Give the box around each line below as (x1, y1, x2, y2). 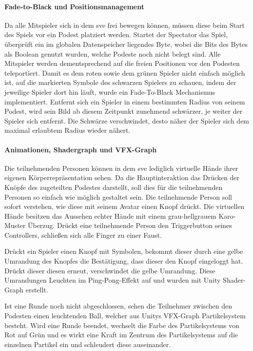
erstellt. (25, 284, 48, 294)
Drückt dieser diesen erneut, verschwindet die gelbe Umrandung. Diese (4, 265, 215, 275)
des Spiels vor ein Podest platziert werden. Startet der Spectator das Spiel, (4, 29, 228, 40)
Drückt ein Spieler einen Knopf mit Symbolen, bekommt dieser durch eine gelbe (4, 246, 243, 256)
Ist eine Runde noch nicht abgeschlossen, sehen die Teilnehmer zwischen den (4, 301, 232, 311)
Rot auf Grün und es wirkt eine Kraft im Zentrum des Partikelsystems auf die (4, 330, 238, 340)
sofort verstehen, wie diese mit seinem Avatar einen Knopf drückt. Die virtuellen (4, 201, 245, 211)
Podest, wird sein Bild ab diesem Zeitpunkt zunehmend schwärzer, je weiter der (4, 106, 243, 116)
